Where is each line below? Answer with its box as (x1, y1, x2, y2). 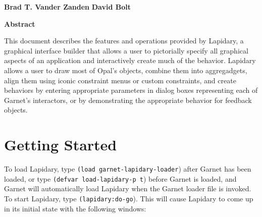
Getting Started (4, 134, 117, 155)
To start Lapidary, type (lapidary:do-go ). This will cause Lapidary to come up (4, 193, 253, 203)
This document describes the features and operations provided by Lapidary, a (4, 35, 244, 46)
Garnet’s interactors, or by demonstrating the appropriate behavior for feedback (4, 94, 252, 105)
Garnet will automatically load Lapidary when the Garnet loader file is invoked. (4, 183, 251, 194)
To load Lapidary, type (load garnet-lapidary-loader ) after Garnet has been (4, 164, 251, 174)
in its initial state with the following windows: (4, 203, 146, 213)
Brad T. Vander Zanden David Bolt (4, 2, 131, 12)
